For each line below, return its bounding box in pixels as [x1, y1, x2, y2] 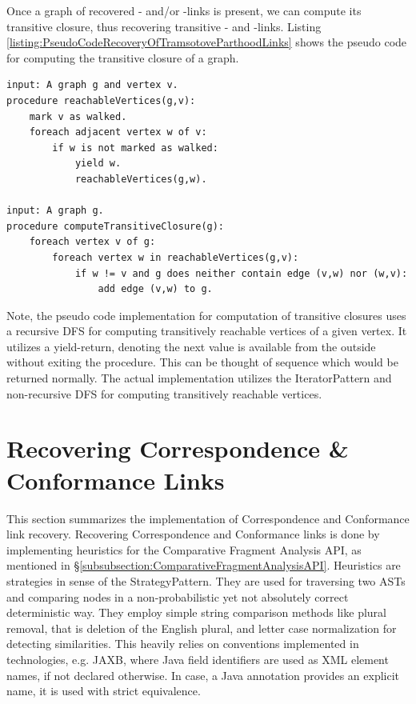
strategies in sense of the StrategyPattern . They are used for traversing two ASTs [6, 572, 406, 589]
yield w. [74, 158, 122, 170]
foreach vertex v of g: [29, 236, 156, 248]
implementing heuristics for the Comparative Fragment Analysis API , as [6, 541, 362, 558]
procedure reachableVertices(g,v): [6, 94, 196, 106]
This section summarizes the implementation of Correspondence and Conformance [6, 510, 410, 526]
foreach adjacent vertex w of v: [29, 126, 207, 138]
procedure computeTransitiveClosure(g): [6, 220, 225, 232]
